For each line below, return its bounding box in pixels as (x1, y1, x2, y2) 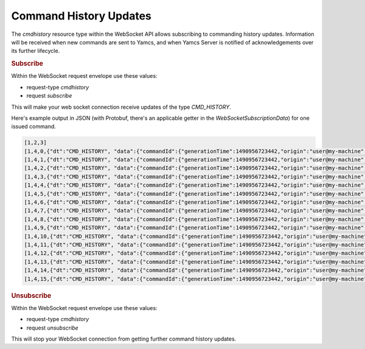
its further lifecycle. (11, 47, 60, 55)
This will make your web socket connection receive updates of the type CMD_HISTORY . (11, 103, 231, 111)
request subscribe (26, 92, 72, 100)
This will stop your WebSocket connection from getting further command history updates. (11, 335, 237, 342)
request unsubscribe (26, 324, 78, 331)
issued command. (11, 123, 56, 130)
